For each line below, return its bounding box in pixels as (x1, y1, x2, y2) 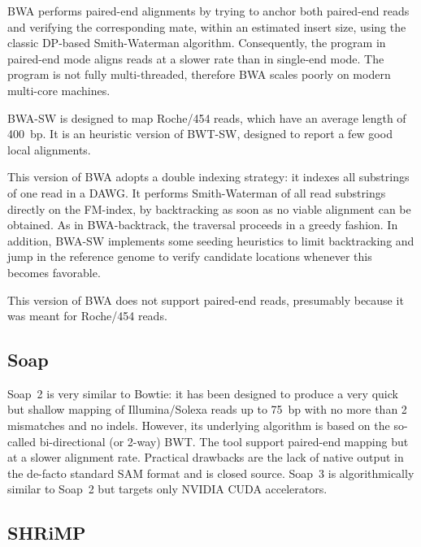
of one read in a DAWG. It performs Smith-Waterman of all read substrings (7, 184, 386, 201)
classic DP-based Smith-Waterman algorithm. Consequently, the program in (7, 34, 386, 51)
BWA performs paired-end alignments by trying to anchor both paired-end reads (7, 2, 410, 19)
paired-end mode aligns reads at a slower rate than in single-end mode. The (7, 50, 384, 67)
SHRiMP (7, 520, 86, 545)
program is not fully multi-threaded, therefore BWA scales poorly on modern (7, 66, 391, 83)
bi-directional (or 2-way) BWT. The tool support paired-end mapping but (39, 432, 409, 449)
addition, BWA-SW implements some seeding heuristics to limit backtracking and (7, 232, 414, 249)
